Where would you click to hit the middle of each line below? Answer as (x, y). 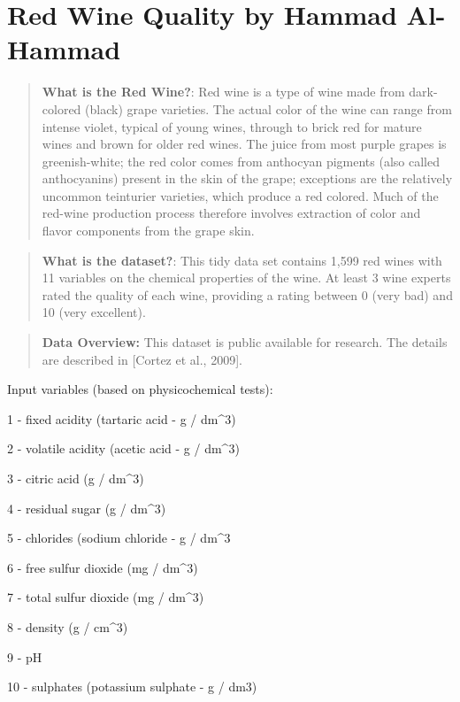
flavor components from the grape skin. (148, 231)
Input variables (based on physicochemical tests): (140, 389)
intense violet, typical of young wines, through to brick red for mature (232, 126)
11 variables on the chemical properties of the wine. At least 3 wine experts (246, 278)
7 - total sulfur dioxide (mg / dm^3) (106, 597)
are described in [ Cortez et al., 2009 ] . (142, 359)
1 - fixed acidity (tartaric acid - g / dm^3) (122, 418)
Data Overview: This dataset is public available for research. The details (245, 342)
